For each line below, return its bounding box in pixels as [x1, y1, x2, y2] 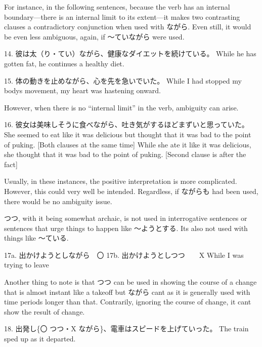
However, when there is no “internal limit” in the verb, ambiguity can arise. [4, 102, 239, 112]
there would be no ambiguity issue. [4, 196, 112, 206]
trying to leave [4, 259, 49, 270]
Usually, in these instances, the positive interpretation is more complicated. [4, 176, 237, 186]
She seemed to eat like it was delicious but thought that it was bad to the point [4, 129, 251, 139]
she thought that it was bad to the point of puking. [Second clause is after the [4, 149, 246, 160]
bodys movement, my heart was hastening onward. [4, 85, 161, 96]
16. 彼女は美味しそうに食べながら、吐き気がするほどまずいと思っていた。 [4, 119, 249, 130]
